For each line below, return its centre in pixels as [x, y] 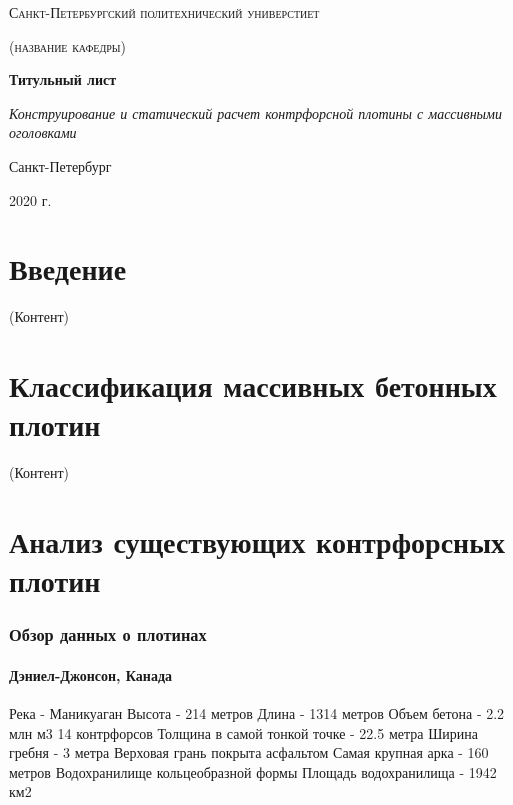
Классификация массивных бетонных [253, 385]
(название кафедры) [67, 45]
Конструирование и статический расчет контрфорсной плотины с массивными [256, 112]
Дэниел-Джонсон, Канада [90, 674]
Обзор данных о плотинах [108, 634]
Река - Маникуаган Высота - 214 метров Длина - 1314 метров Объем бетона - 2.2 [257, 712]
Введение [68, 268]
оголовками [43, 132]
